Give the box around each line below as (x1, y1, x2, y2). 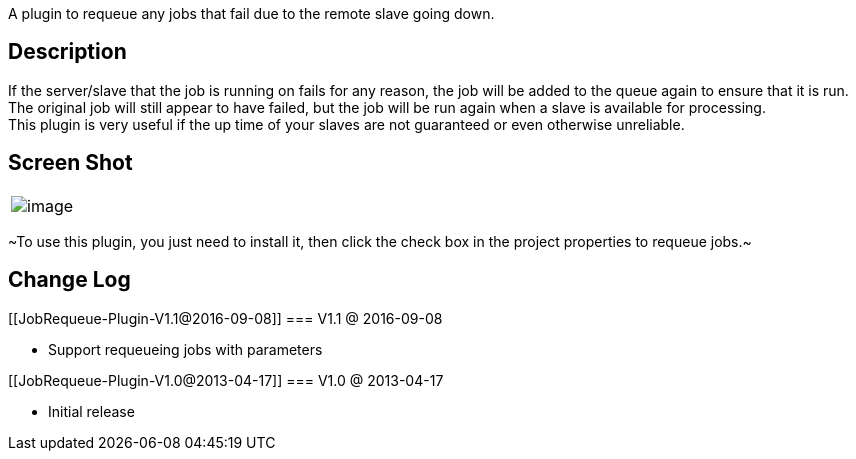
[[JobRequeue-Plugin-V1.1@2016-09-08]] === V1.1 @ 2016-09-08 (8, 309, 443, 327)
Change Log (8, 267, 131, 293)
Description (8, 39, 127, 65)
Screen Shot (8, 150, 133, 176)
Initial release (48, 402, 135, 420)
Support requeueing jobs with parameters (48, 340, 323, 358)
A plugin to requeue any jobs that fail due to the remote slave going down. (8, 5, 495, 22)
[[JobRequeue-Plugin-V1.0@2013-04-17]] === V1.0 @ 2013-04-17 (8, 371, 444, 389)
